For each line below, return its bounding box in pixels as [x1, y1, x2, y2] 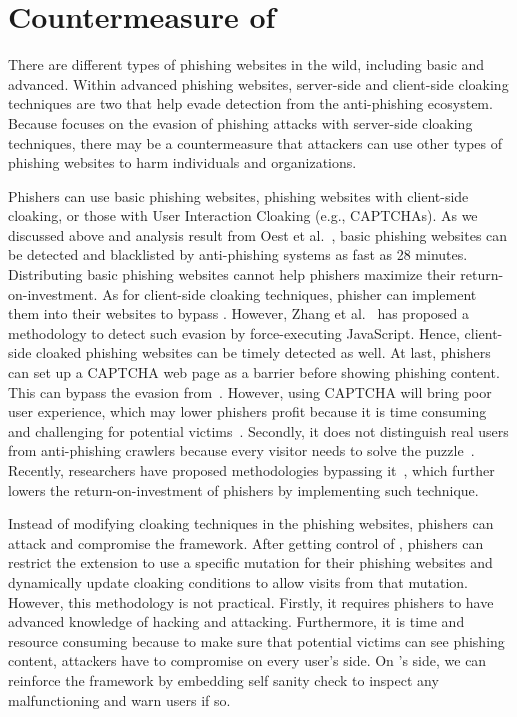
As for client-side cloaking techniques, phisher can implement [102, 283, 477, 304]
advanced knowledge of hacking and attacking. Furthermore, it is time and [8, 611, 465, 632]
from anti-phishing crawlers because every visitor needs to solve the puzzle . [8, 440, 475, 461]
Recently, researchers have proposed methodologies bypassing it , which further [8, 460, 495, 480]
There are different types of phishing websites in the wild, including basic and [8, 54, 485, 75]
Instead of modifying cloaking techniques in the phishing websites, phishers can [8, 513, 494, 534]
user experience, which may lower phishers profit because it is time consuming [8, 401, 487, 422]
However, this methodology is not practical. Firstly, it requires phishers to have [8, 591, 494, 612]
